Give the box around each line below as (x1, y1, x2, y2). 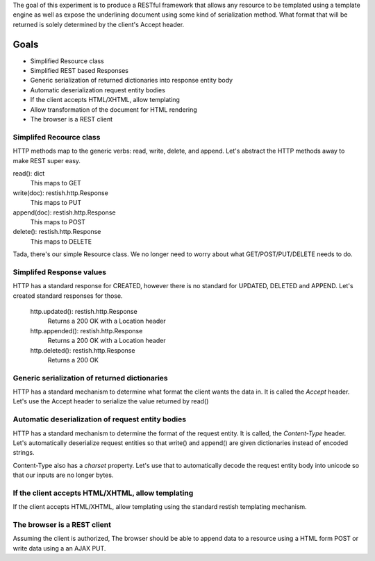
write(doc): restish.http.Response (12, 188, 109, 197)
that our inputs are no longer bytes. (12, 471, 114, 479)
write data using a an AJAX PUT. (12, 544, 106, 552)
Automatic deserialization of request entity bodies (12, 415, 187, 424)
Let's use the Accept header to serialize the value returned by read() (12, 397, 209, 405)
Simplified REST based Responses (30, 67, 128, 75)
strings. (12, 449, 35, 457)
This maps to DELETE (30, 237, 92, 246)
